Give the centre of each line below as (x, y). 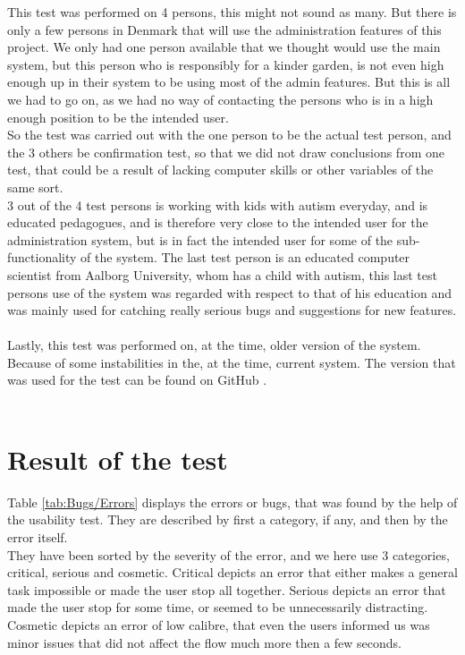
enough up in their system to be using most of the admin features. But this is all (229, 82)
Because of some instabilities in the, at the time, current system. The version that (232, 362)
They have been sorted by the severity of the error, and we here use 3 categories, (228, 554)
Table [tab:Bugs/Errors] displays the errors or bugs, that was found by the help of (232, 502)
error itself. (38, 536)
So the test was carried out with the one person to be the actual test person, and (229, 135)
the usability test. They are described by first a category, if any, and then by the (228, 519)
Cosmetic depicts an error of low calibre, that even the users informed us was (219, 624)
